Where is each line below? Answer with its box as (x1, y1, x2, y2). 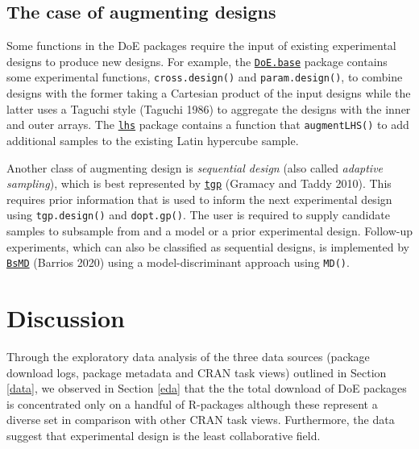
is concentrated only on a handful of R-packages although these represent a (6, 395, 378, 412)
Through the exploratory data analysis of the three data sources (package (6, 348, 370, 365)
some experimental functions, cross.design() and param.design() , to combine (6, 69, 403, 85)
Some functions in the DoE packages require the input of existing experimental (6, 37, 396, 54)
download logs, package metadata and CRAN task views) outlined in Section (6, 364, 387, 380)
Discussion (6, 301, 125, 335)
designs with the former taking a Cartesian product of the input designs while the (6, 85, 411, 102)
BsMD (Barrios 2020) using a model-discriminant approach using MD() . (6, 254, 350, 271)
